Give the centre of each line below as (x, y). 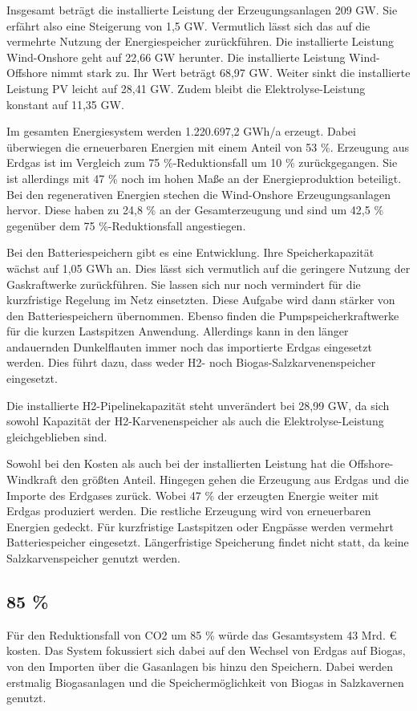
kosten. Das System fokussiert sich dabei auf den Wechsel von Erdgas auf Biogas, (206, 650)
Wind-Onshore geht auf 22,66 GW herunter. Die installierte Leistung (176, 57)
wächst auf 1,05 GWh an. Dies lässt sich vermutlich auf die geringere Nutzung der (208, 268)
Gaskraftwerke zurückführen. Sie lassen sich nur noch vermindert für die (184, 284)
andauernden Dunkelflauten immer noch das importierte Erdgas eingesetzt (189, 346)
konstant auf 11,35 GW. (65, 104)
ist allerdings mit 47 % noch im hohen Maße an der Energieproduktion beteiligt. (204, 178)
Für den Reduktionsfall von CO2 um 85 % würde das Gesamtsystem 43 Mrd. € (202, 634)
